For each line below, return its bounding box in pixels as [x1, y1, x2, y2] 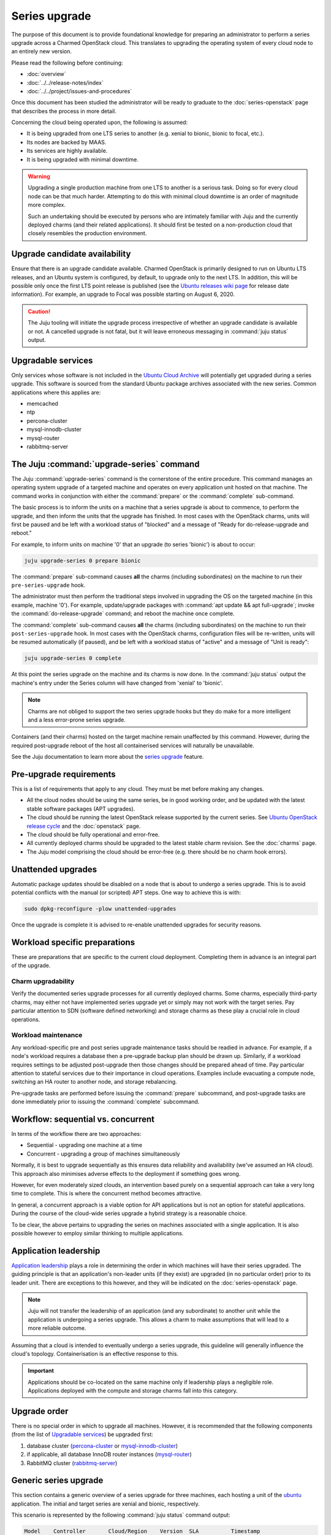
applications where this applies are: [11, 389, 101, 396]
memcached [26, 400, 58, 408]
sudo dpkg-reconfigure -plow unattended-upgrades [24, 906, 177, 912]
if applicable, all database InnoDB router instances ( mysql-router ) [26, 1451, 192, 1458]
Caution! [28, 308, 51, 315]
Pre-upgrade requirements [11, 769, 116, 779]
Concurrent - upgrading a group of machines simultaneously [26, 1150, 180, 1157]
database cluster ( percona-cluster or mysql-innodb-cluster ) [26, 1442, 178, 1449]
